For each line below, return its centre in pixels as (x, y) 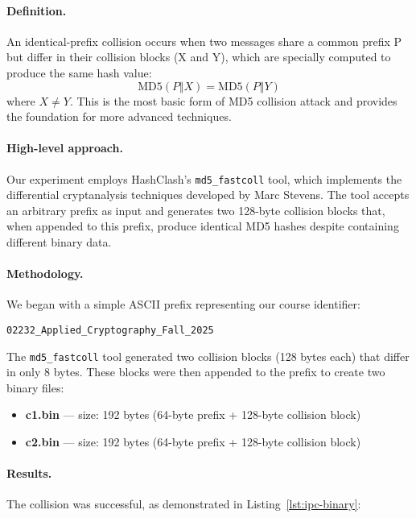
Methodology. (45, 274)
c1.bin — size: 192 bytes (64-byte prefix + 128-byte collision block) (193, 414)
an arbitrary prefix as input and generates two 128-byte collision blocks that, (196, 210)
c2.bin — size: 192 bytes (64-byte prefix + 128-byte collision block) (193, 442)
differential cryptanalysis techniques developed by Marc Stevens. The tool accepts (208, 195)
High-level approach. (65, 148)
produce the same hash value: (79, 72)
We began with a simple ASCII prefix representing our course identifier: (183, 304)
